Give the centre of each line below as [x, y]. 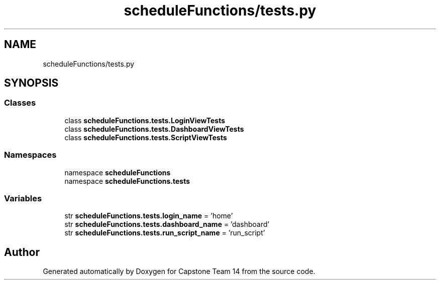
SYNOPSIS [31, 83]
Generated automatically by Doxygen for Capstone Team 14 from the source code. [179, 271]
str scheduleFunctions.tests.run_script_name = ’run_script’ [165, 233]
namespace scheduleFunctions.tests [127, 181]
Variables [23, 198]
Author [22, 252]
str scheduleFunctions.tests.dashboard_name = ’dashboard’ [167, 224]
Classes [20, 103]
